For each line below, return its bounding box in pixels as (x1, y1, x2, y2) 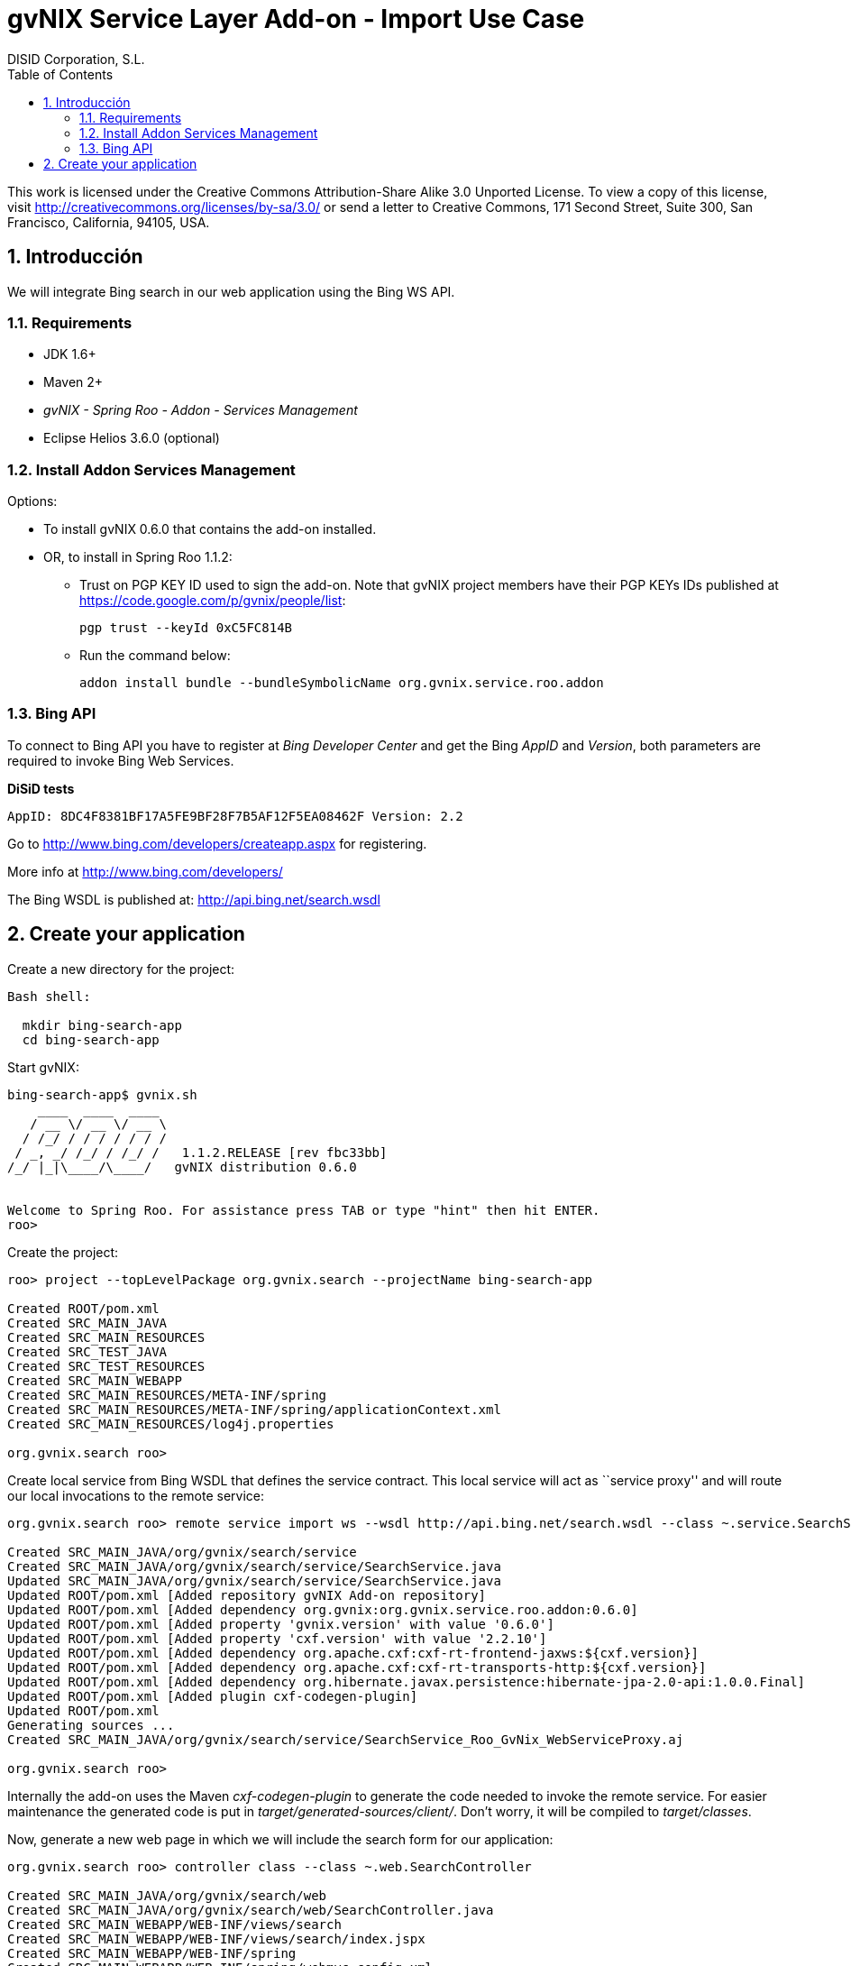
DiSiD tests (7, 780, 75, 796)
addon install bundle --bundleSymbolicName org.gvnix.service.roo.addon (79, 675, 604, 691)
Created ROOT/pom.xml (7, 1300, 160, 1316)
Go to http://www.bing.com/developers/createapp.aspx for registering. (7, 835, 427, 851)
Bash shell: (7, 988, 91, 1004)
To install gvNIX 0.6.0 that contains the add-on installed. (43, 521, 377, 537)
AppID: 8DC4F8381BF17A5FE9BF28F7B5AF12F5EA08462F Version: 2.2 (7, 808, 463, 823)
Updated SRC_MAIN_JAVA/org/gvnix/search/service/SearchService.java (7, 1573, 501, 1588)
